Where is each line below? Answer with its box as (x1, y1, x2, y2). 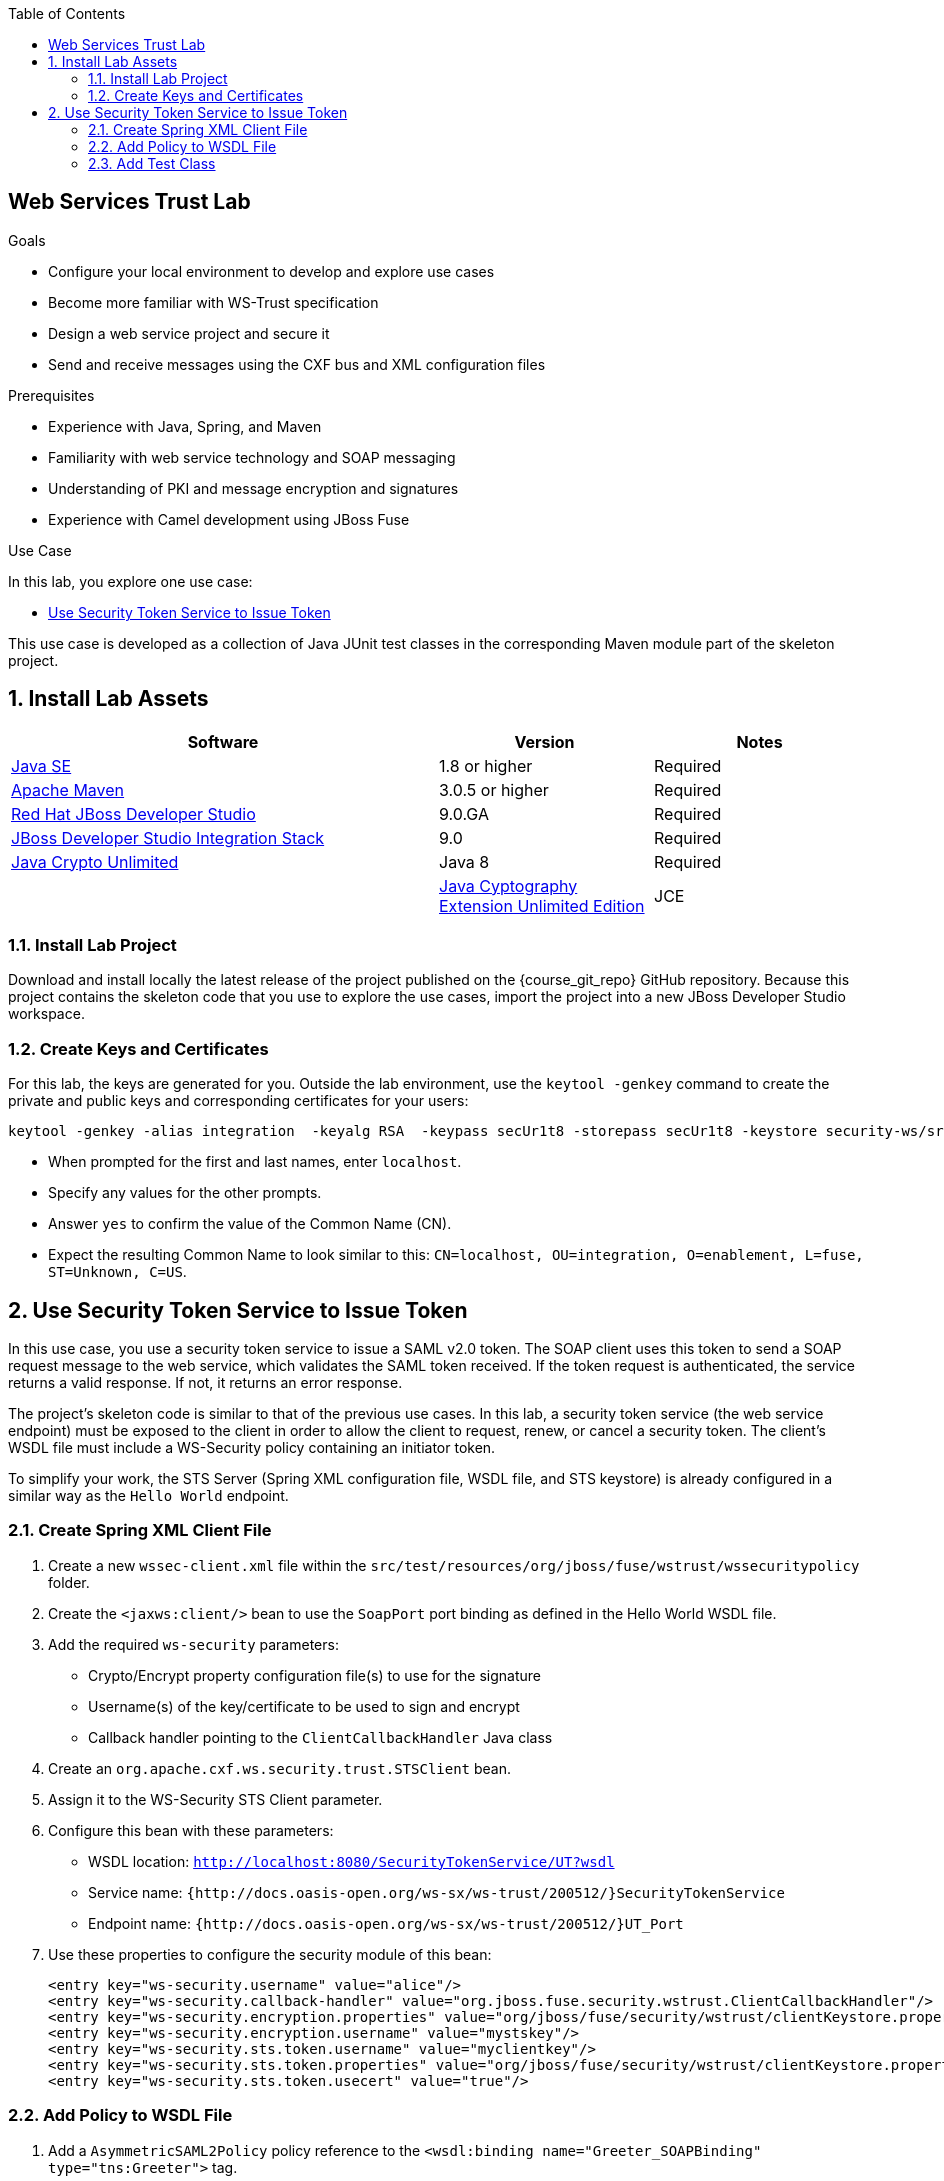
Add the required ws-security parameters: (48, 1635, 339, 1653)
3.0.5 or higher (439, 779, 549, 800)
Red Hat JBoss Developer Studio (11, 803, 256, 824)
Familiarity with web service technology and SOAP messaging (48, 448, 456, 466)
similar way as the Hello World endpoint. (8, 1487, 289, 1505)
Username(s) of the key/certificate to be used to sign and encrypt (88, 1697, 520, 1715)
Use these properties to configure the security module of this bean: (48, 1945, 492, 1963)
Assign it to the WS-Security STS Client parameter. (48, 1790, 383, 1808)
